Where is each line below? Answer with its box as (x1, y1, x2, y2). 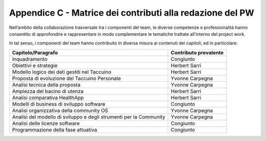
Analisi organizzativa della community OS (12, 107, 108, 114)
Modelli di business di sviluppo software (12, 100, 105, 107)
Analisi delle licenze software (12, 120, 80, 127)
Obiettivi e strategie (12, 62, 58, 69)
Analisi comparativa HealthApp (12, 94, 84, 101)
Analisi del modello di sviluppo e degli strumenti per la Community (12, 113, 166, 120)
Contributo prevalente (170, 49, 224, 56)
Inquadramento (12, 55, 48, 62)
